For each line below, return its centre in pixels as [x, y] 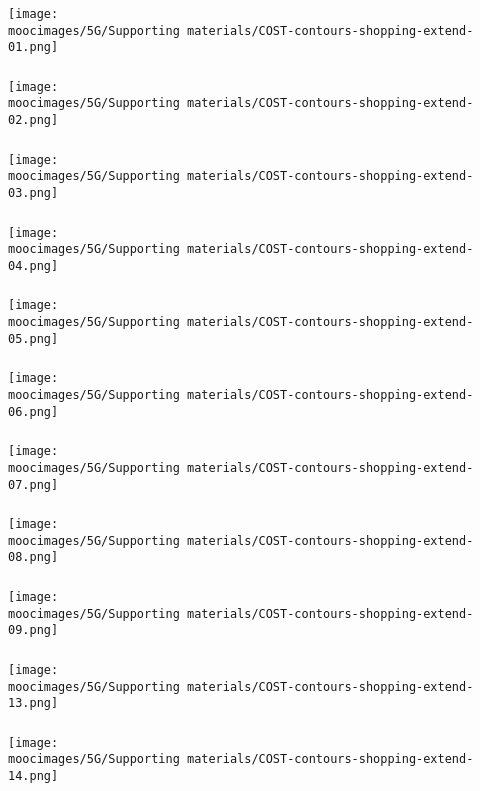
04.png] [33, 265]
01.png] [33, 47]
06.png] [33, 411]
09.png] [33, 630]
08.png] [33, 557]
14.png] [33, 776]
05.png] [33, 338]
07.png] [33, 484]
